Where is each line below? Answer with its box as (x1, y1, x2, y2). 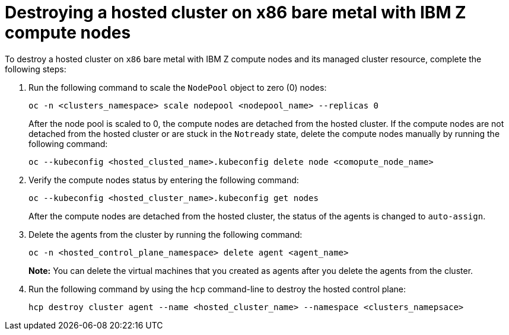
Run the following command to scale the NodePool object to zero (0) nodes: (28, 82, 327, 92)
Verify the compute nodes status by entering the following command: (28, 174, 299, 185)
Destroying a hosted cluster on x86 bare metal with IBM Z (5, 2, 466, 23)
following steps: (5, 63, 66, 74)
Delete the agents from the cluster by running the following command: (28, 229, 303, 240)
